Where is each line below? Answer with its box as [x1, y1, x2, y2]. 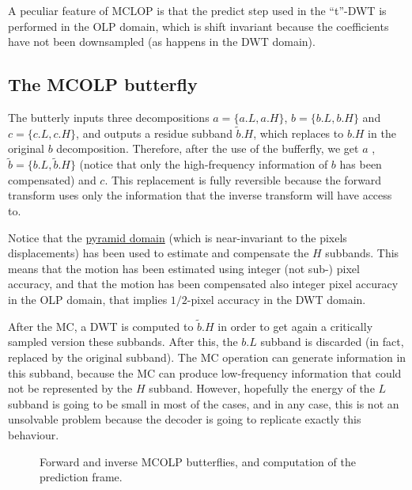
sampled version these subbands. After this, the [8, 333, 238, 350]
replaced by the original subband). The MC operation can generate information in [8, 348, 406, 365]
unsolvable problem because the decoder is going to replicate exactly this [8, 411, 361, 427]
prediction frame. [40, 469, 123, 485]
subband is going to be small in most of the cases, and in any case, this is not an [8, 395, 399, 412]
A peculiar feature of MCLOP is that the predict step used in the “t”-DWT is [8, 2, 387, 18]
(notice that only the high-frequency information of [79, 156, 328, 173]
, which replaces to [253, 124, 344, 141]
